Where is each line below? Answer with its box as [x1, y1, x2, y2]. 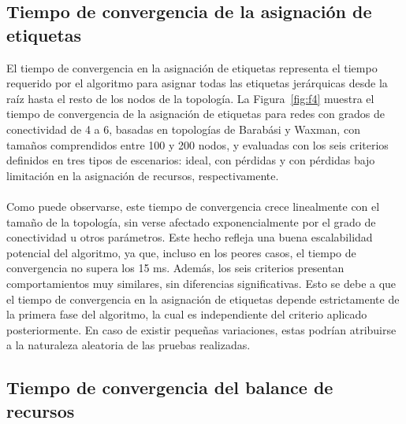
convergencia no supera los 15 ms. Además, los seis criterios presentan [6, 260, 345, 276]
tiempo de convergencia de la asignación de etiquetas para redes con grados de [6, 105, 385, 122]
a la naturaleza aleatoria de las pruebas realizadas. [6, 337, 251, 353]
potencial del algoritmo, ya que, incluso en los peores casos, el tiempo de [6, 244, 356, 260]
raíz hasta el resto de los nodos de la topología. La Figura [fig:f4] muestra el [6, 90, 374, 106]
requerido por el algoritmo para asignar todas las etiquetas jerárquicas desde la [6, 75, 388, 91]
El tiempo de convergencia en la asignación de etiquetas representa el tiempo [6, 59, 378, 76]
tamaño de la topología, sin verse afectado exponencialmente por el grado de [6, 213, 376, 230]
